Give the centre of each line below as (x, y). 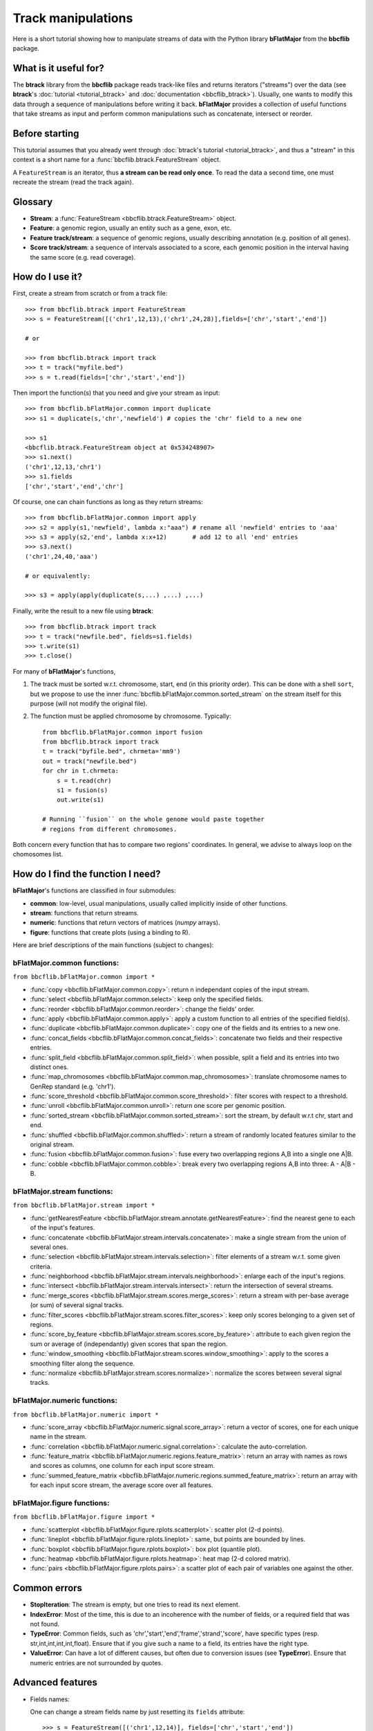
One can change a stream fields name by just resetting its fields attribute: (137, 1712)
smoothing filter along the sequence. (82, 1363)
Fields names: (50, 1699)
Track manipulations (73, 18)
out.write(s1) (80, 800)
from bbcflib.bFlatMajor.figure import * (84, 1517)
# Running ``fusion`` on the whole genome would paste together (154, 819)
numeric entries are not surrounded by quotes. (96, 1662)
